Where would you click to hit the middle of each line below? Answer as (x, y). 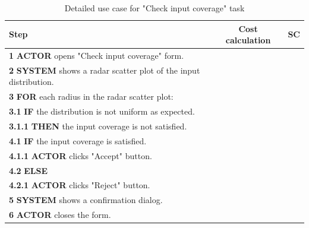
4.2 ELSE (29, 170)
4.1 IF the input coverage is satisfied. (78, 140)
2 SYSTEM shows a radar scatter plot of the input (105, 70)
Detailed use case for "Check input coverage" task (154, 8)
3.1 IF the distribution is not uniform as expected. (102, 111)
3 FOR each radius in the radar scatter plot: (91, 96)
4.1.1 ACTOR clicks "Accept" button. (81, 155)
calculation (248, 40)
